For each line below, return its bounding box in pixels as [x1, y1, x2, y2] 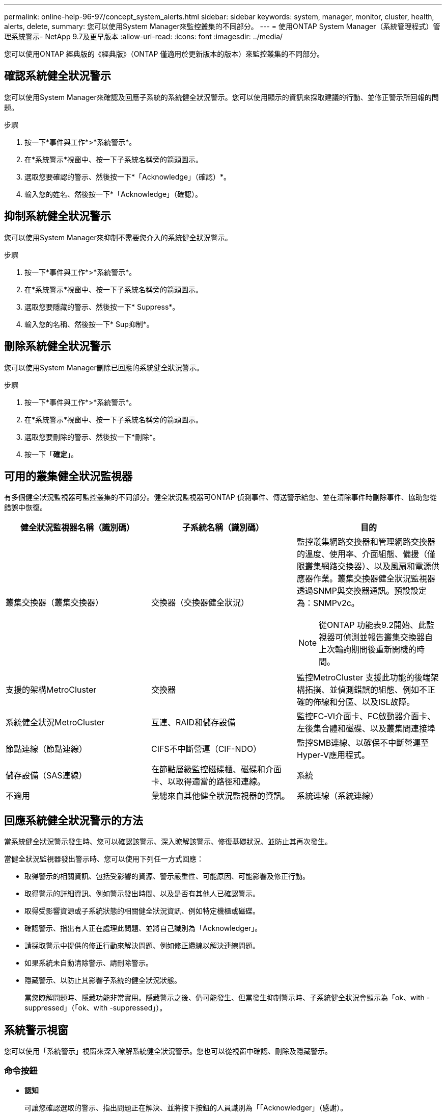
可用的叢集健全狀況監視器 [4, 469, 132, 483]
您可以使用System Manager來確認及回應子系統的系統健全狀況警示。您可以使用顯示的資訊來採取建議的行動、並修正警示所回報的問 [4, 92, 439, 102]
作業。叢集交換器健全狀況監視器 [313, 573, 435, 584]
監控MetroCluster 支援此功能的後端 [296, 672, 431, 683]
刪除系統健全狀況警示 [4, 340, 111, 353]
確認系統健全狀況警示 [4, 69, 111, 83]
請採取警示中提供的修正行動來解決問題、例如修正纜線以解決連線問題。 [24, 941, 260, 950]
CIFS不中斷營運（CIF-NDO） [151, 744, 262, 754]
